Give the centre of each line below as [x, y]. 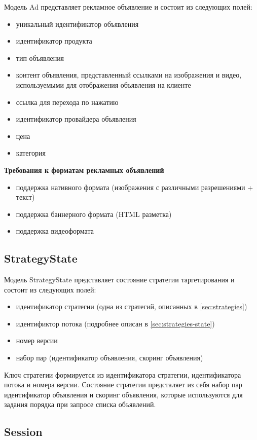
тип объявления [40, 58]
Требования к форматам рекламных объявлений [84, 170]
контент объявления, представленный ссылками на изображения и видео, [129, 75]
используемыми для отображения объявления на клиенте [103, 84]
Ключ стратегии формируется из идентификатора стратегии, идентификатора [123, 374]
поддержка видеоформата [55, 231]
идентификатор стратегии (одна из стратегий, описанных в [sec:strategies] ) [132, 306]
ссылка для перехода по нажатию [67, 102]
